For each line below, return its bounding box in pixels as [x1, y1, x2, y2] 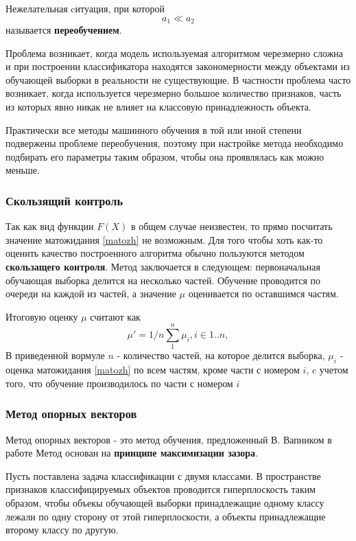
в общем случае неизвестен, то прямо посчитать [130, 219, 333, 233]
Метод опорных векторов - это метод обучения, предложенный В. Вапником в [5, 432, 332, 446]
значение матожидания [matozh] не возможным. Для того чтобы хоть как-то [5, 232, 323, 246]
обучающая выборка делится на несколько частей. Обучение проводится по [5, 273, 321, 287]
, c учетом [306, 362, 348, 377]
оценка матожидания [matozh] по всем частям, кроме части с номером [5, 362, 300, 377]
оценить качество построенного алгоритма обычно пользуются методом [5, 246, 305, 260]
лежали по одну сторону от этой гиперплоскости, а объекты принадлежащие [5, 509, 326, 523]
